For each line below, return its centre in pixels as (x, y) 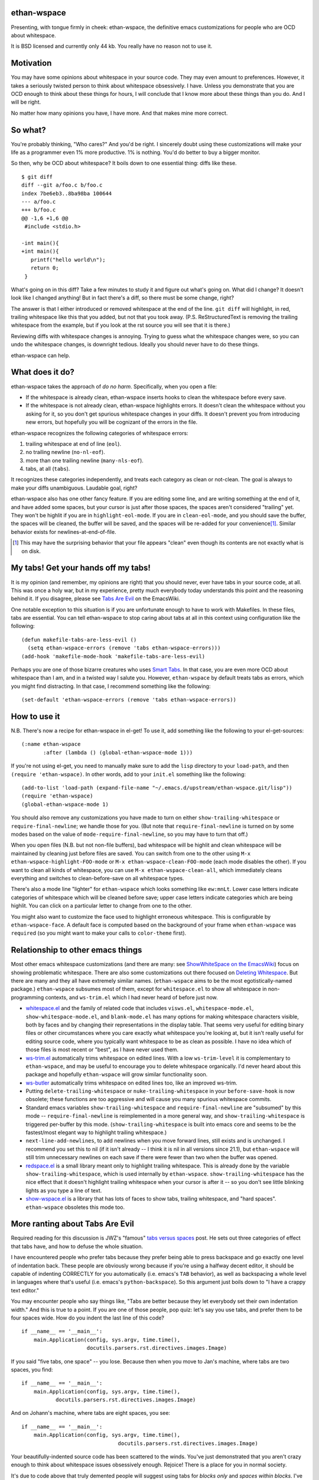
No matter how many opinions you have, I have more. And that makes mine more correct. (119, 113)
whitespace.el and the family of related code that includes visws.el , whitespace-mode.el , (140, 1008)
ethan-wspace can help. (40, 355)
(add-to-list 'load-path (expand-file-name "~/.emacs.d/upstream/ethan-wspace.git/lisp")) (157, 788)
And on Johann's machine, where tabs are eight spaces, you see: (91, 1413)
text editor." (25, 1290)
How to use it (35, 717)
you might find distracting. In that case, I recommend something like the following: (111, 686)
